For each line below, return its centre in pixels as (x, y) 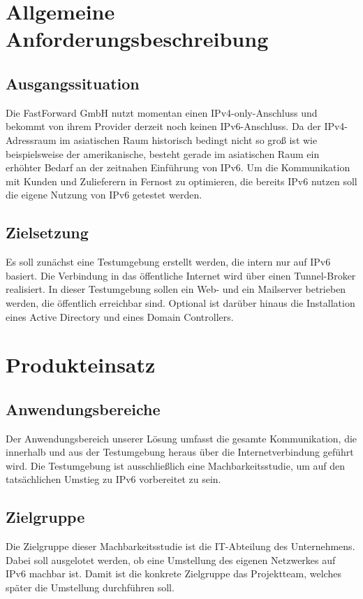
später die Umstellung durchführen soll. (90, 587)
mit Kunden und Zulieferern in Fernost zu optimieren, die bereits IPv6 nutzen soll (181, 181)
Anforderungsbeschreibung (137, 39)
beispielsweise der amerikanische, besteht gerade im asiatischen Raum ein (163, 153)
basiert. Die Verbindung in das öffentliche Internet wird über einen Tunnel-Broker (181, 275)
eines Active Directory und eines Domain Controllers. (120, 316)
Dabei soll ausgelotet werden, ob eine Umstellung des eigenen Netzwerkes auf (171, 560)
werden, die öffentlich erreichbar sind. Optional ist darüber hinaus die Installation (180, 302)
